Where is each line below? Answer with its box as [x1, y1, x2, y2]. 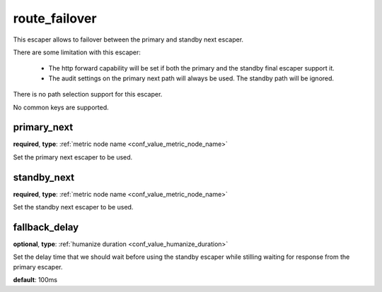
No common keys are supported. [13, 103, 109, 111]
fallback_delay [13, 221, 79, 233]
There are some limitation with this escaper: [13, 48, 141, 56]
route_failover [13, 11, 97, 26]
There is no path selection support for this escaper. [13, 90, 163, 99]
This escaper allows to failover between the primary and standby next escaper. [13, 35, 244, 44]
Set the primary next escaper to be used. [13, 152, 133, 162]
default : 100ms [13, 276, 58, 284]
